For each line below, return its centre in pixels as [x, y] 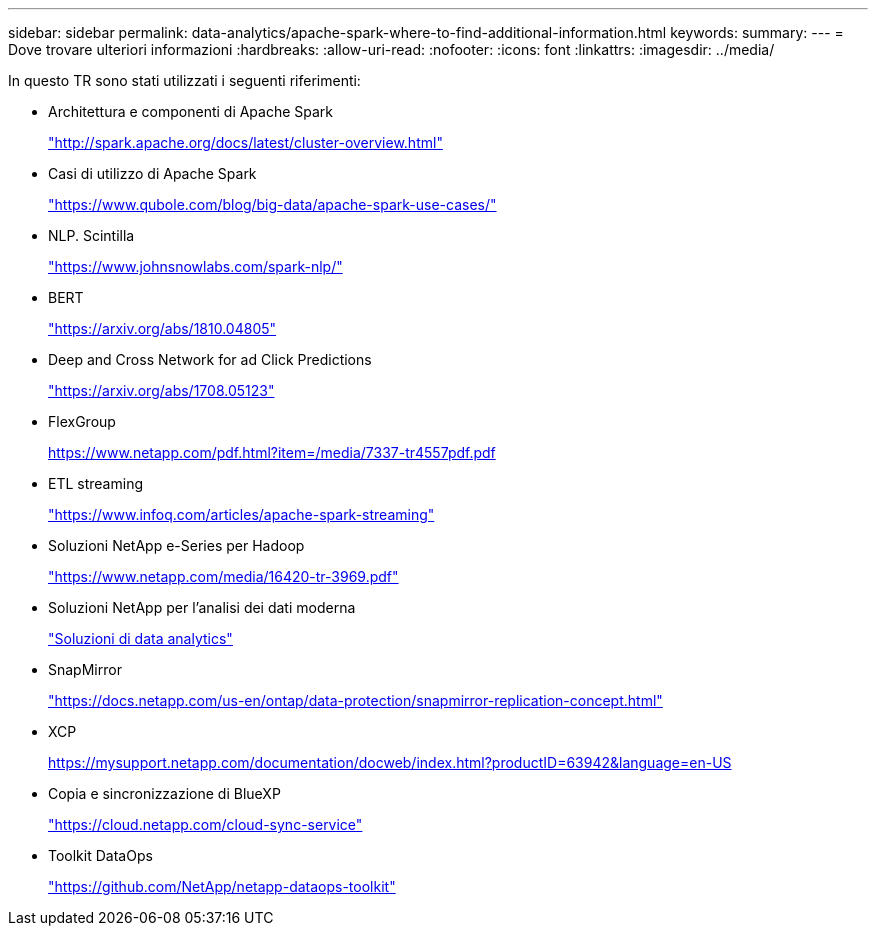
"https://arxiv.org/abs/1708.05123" [161, 390]
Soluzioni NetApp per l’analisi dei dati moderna [202, 607]
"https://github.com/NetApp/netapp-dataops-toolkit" [222, 886]
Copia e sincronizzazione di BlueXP [164, 793]
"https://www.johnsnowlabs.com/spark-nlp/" [195, 266]
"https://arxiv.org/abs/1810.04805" [162, 328]
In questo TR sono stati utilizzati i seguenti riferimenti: [184, 80]
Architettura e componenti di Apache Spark [191, 111]
